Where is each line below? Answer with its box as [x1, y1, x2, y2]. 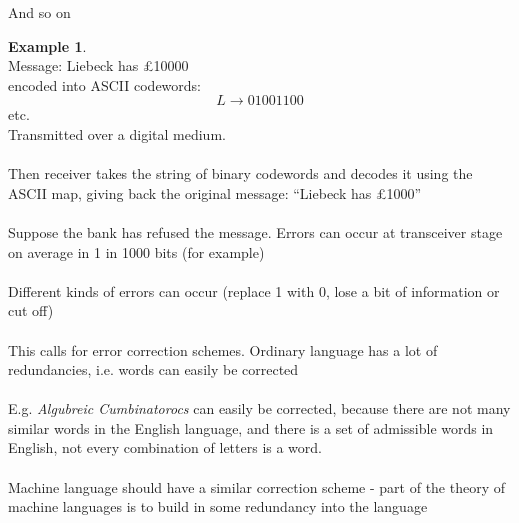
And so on [8, 2, 71, 22]
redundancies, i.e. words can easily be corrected [8, 359, 299, 380]
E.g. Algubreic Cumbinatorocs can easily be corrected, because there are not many [8, 398, 511, 419]
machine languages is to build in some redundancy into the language [8, 496, 428, 517]
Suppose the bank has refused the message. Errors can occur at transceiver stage [8, 221, 503, 242]
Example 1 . [8, 35, 87, 56]
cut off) [8, 300, 54, 321]
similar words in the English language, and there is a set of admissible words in [8, 417, 494, 438]
